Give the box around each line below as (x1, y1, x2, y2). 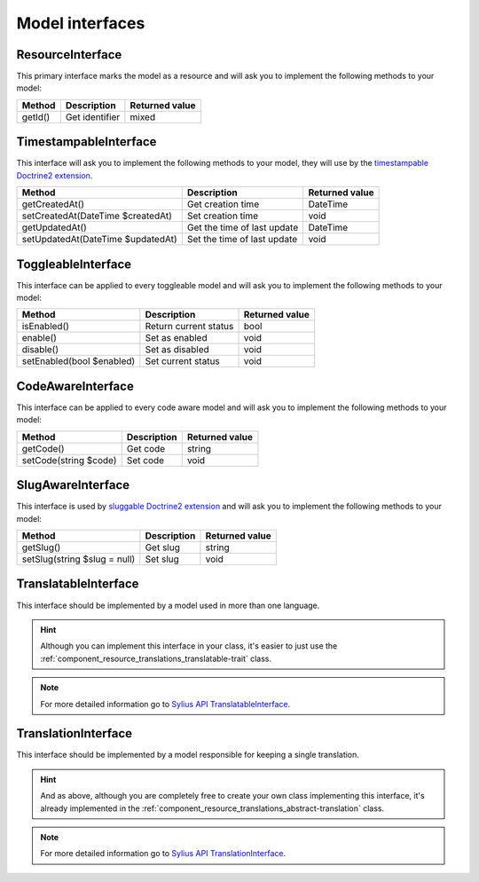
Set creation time (186, 209, 259, 222)
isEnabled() (21, 320, 70, 333)
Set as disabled (145, 343, 210, 356)
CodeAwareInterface (16, 378, 135, 394)
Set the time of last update (186, 233, 298, 246)
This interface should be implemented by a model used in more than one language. (16, 600, 320, 610)
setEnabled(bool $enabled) (21, 355, 136, 367)
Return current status (145, 320, 234, 333)
